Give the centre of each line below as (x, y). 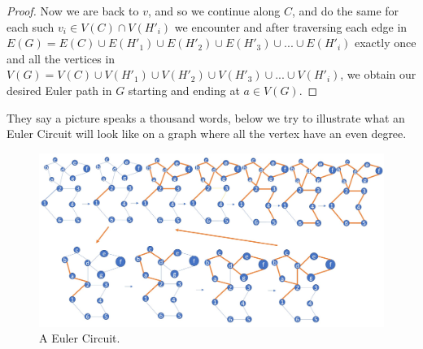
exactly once (385, 43)
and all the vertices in (61, 58)
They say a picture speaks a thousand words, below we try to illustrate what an (206, 117)
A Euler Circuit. (80, 338)
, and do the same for (345, 11)
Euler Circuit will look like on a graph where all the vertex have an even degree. (207, 134)
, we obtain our (378, 74)
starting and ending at (184, 90)
